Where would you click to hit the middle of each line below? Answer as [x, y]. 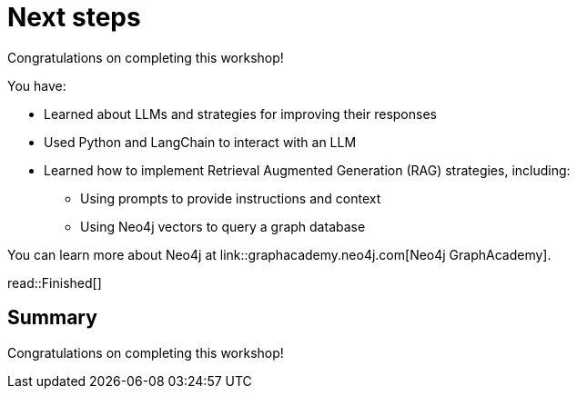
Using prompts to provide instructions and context [231, 198]
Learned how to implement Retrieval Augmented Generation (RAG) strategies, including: [307, 170]
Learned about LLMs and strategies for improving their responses [240, 114]
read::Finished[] [55, 282]
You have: [37, 85]
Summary [52, 318]
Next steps [74, 17]
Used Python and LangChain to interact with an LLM [200, 142]
